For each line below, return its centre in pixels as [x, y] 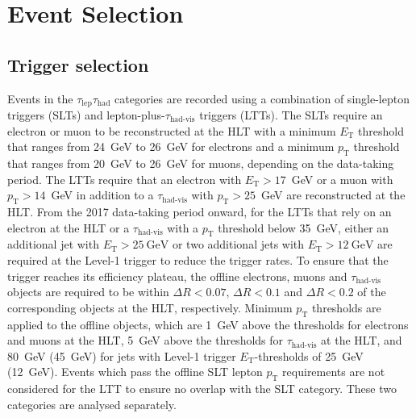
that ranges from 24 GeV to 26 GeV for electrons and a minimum [171, 146]
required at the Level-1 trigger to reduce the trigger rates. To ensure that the [198, 259]
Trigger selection [78, 64]
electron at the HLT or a [69, 227]
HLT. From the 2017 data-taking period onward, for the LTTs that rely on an [200, 211]
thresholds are [346, 307]
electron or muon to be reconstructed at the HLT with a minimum [172, 130]
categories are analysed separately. [92, 404]
